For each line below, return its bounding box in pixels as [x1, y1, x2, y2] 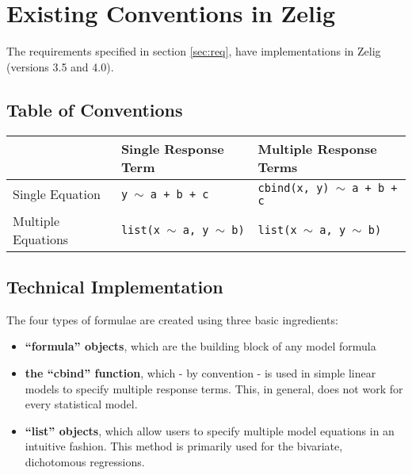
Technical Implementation [6, 274, 223, 298]
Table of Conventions [6, 97, 183, 121]
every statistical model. [25, 396, 138, 412]
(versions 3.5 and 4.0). [6, 58, 114, 75]
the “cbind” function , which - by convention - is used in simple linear [25, 364, 376, 381]
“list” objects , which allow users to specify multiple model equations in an [25, 422, 395, 439]
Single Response [120, 139, 224, 158]
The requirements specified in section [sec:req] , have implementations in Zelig [6, 43, 381, 59]
